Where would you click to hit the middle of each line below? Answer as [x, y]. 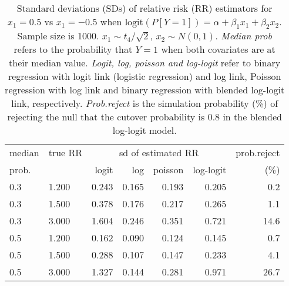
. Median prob [243, 36]
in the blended [252, 117]
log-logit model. [144, 130]
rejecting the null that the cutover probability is [106, 117]
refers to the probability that [73, 49]
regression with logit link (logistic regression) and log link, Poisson [144, 76]
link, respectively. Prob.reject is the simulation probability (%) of [145, 103]
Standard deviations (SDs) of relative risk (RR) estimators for [144, 8]
